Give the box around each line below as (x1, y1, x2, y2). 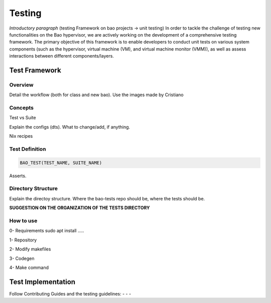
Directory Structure (9, 185, 58, 192)
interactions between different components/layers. (9, 53, 114, 59)
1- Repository (9, 237, 37, 243)
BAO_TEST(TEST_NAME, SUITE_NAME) (20, 160, 102, 165)
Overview (9, 81, 34, 88)
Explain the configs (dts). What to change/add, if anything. (9, 124, 130, 130)
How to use (9, 217, 38, 224)
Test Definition (9, 145, 46, 152)
